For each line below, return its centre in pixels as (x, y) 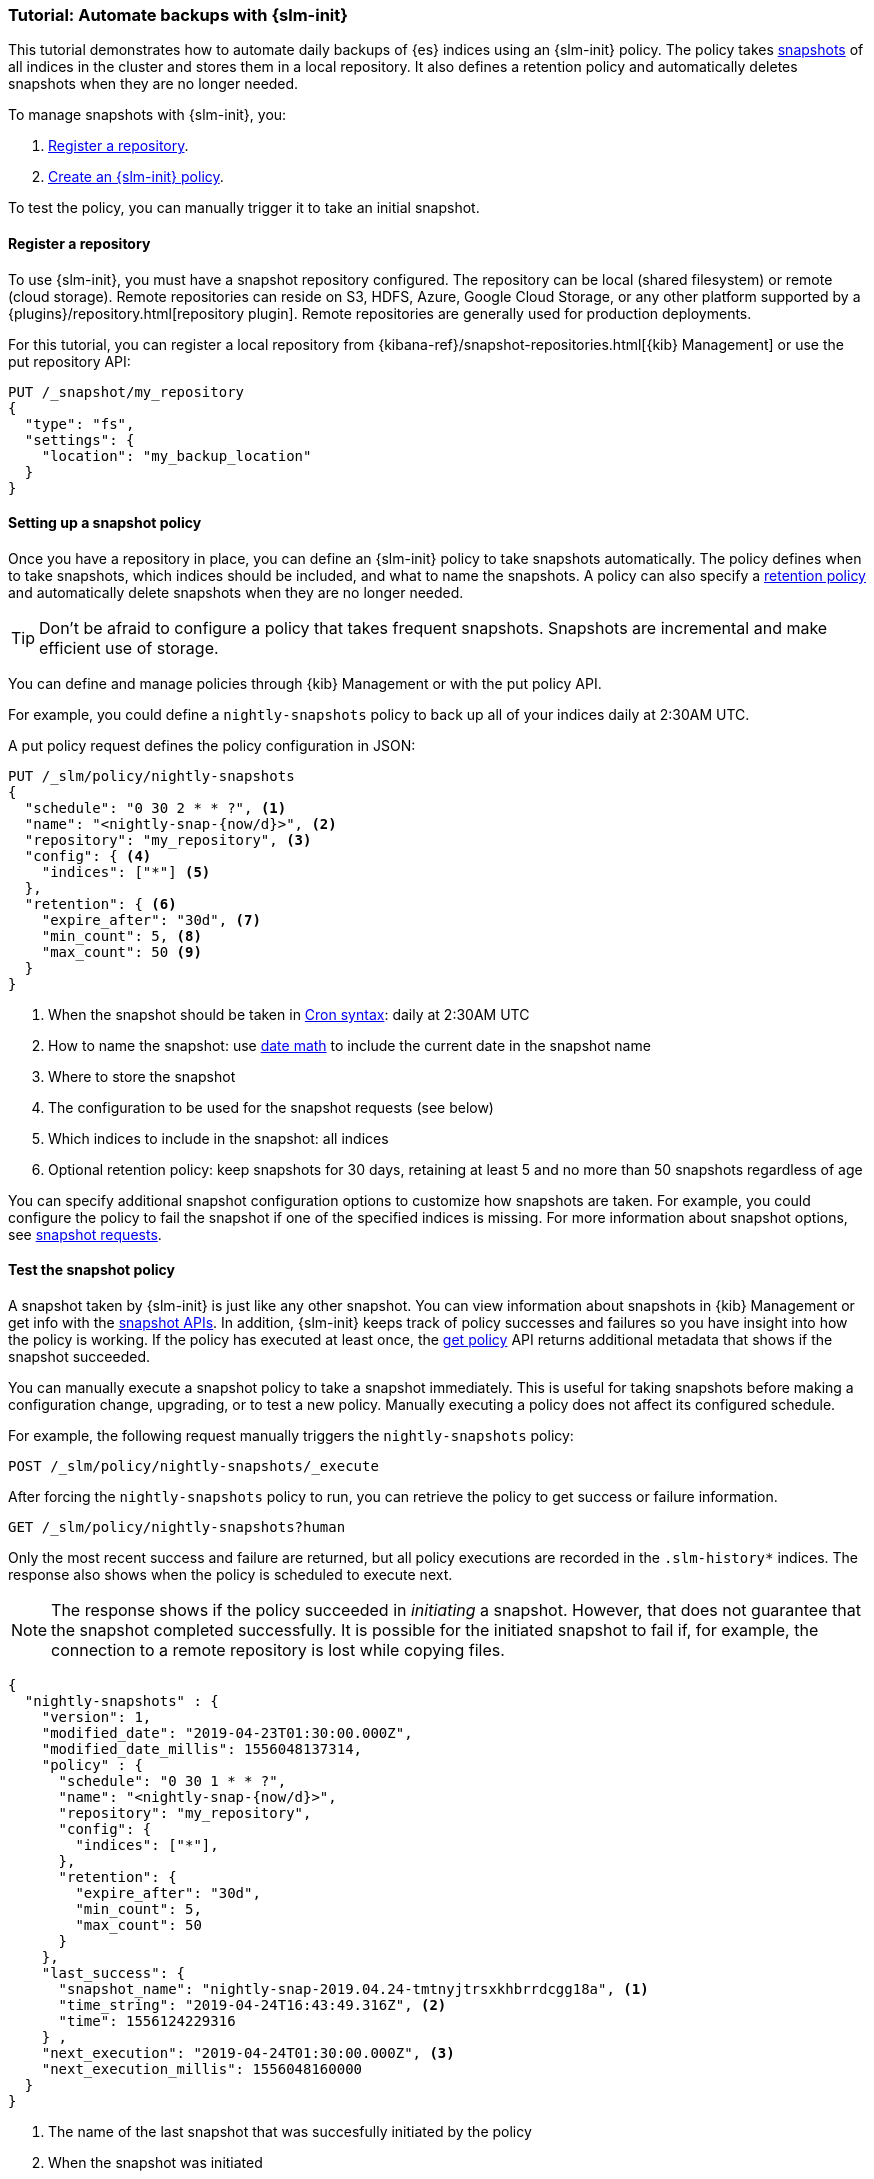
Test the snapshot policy (91, 1270)
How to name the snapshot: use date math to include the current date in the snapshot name (349, 1045)
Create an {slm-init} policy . (136, 177)
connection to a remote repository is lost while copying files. (278, 1650)
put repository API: (69, 361)
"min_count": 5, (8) (121, 935)
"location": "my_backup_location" (176, 455)
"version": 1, (96, 1717)
